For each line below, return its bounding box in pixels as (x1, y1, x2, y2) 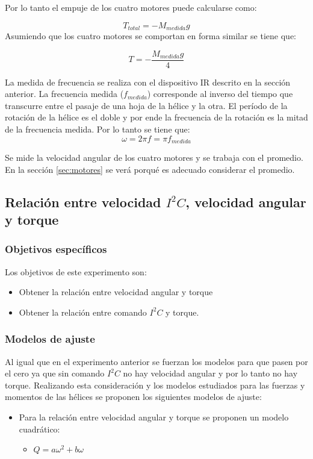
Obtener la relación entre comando (19, 305, 147, 318)
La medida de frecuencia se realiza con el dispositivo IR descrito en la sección (5, 75, 291, 88)
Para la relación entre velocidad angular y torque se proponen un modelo (19, 411, 289, 423)
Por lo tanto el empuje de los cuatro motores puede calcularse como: (5, 1, 257, 13)
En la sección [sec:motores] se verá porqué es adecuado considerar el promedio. (5, 163, 295, 175)
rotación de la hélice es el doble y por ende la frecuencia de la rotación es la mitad (5, 111, 308, 123)
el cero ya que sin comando (5, 367, 105, 379)
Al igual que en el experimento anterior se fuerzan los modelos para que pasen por (5, 355, 308, 367)
